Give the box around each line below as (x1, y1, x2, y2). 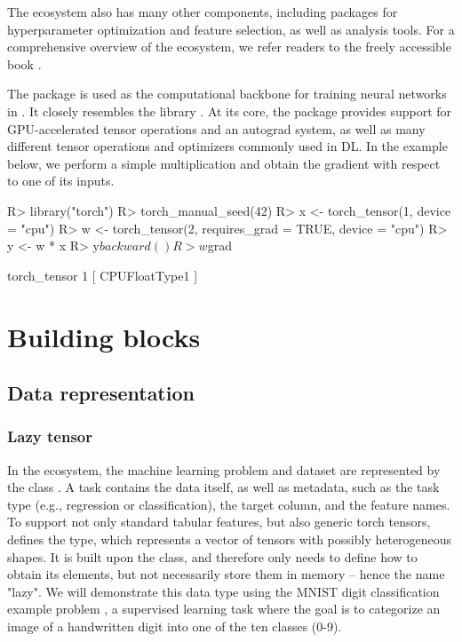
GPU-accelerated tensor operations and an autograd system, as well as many (7, 119, 426, 138)
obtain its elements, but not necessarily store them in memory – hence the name (7, 565, 445, 583)
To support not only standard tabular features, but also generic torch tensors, (7, 512, 431, 531)
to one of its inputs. (7, 171, 115, 190)
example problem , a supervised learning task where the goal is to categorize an (7, 599, 441, 618)
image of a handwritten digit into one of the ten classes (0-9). (7, 617, 342, 636)
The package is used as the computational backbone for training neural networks (7, 84, 447, 103)
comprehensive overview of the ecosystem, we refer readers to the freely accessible (7, 37, 451, 56)
